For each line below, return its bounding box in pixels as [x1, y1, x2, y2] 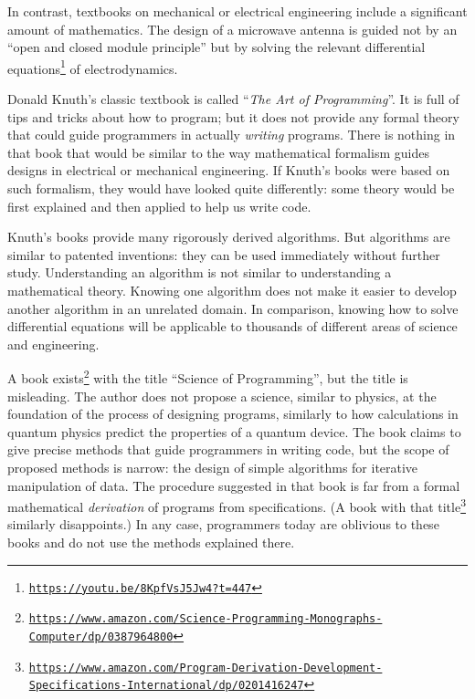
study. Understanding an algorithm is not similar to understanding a [7, 263, 392, 282]
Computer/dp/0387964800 [28, 630, 174, 643]
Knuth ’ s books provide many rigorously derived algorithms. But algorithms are [7, 227, 450, 246]
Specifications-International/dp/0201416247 [28, 679, 304, 693]
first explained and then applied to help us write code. [7, 196, 311, 215]
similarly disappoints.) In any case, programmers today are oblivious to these [7, 515, 439, 534]
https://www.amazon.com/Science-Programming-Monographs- [28, 612, 383, 626]
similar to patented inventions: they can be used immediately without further [7, 245, 440, 264]
